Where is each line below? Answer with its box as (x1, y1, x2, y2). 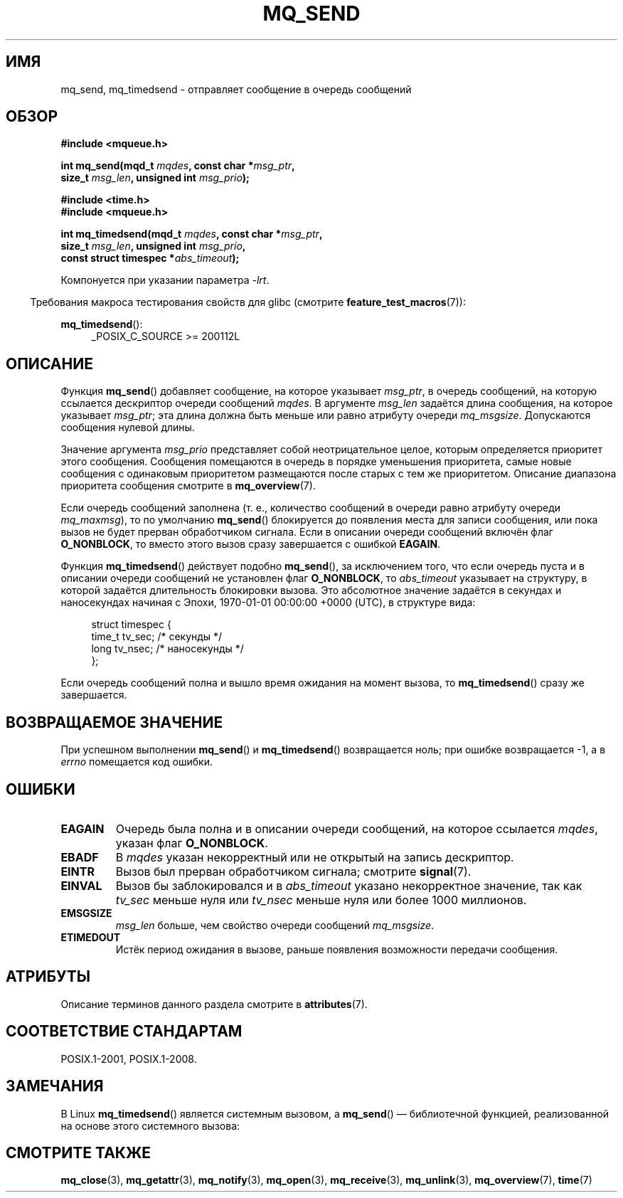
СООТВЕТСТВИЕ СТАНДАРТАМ (6, 1022, 243, 1041)
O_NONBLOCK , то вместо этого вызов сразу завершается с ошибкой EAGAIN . (60, 538, 441, 551)
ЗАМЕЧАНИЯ (6, 1077, 104, 1096)
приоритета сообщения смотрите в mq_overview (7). (60, 479, 316, 492)
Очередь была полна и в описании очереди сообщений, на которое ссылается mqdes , (115, 821, 598, 836)
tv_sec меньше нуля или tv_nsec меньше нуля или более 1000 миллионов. (115, 892, 527, 907)
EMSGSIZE (60, 906, 112, 919)
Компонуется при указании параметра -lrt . (60, 274, 270, 287)
